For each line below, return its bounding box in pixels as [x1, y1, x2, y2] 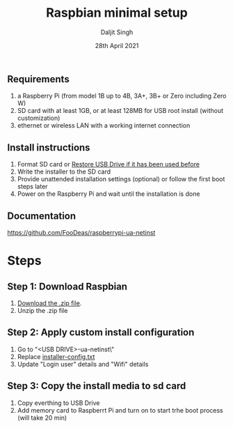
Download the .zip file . [17, 298, 82, 307]
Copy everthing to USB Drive [17, 399, 100, 407]
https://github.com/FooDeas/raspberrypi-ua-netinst [7, 228, 156, 236]
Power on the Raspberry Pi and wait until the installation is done [17, 190, 200, 198]
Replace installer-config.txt [17, 352, 95, 360]
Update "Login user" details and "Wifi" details [17, 360, 149, 368]
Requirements [7, 73, 70, 85]
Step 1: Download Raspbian [7, 280, 127, 292]
